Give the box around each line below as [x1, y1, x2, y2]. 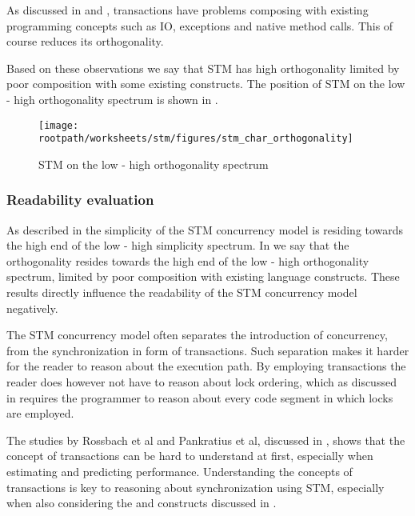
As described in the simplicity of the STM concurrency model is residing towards [6, 221, 404, 238]
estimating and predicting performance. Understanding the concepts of [6, 463, 353, 479]
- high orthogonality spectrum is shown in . [6, 90, 218, 107]
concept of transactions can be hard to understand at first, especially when [6, 447, 373, 464]
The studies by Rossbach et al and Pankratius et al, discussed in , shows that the [6, 431, 405, 448]
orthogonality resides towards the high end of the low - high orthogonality [6, 252, 369, 269]
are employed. [6, 405, 74, 422]
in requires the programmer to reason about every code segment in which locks [6, 389, 393, 406]
